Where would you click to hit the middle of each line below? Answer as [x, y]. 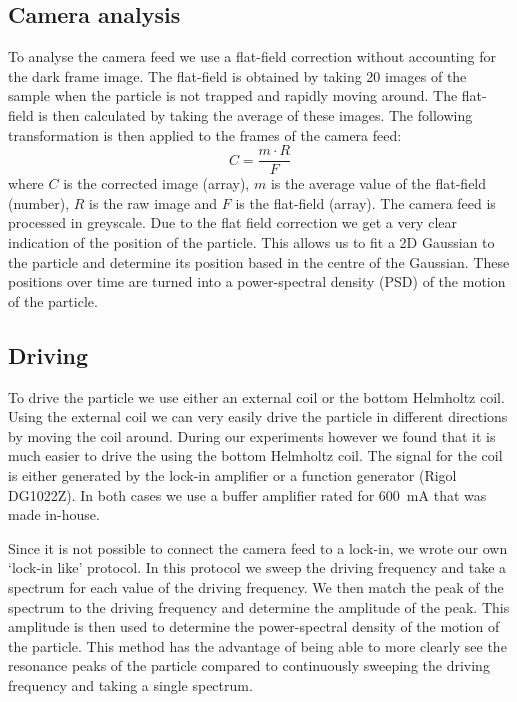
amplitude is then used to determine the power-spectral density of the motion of [254, 626]
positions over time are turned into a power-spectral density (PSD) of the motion [257, 281]
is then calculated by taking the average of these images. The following [255, 114]
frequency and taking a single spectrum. [130, 684]
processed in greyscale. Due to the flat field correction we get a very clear [232, 222]
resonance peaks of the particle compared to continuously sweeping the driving [249, 665]
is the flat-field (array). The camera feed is [365, 202]
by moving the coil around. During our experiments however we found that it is [252, 435]
